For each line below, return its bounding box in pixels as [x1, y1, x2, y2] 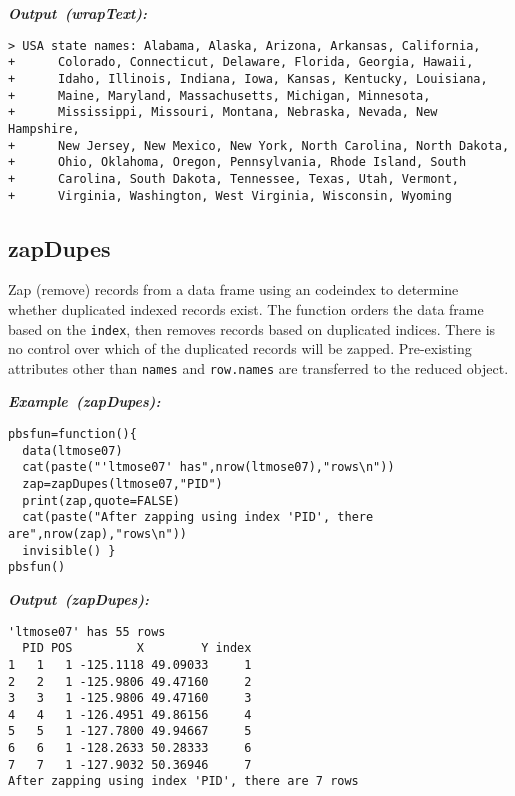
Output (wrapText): [8, 3, 148, 23]
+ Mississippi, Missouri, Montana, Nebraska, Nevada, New [8, 105, 438, 120]
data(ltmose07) [22, 443, 123, 458]
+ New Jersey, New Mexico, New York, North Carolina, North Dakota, [8, 138, 510, 153]
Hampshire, [8, 121, 80, 136]
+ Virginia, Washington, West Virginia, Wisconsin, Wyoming [8, 188, 452, 203]
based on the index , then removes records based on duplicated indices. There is [8, 318, 496, 339]
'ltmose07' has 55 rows [8, 624, 166, 639]
